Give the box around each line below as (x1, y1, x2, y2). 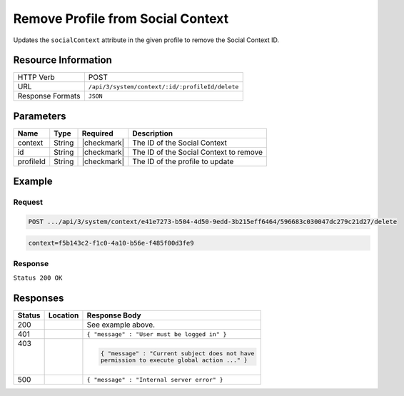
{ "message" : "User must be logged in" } (86, 330, 227, 338)
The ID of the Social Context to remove (132, 147, 263, 157)
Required (81, 128, 113, 138)
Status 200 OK (13, 274, 63, 282)
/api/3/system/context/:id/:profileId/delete (88, 83, 239, 91)
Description (132, 128, 173, 138)
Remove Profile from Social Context (13, 11, 229, 26)
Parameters (13, 110, 66, 122)
